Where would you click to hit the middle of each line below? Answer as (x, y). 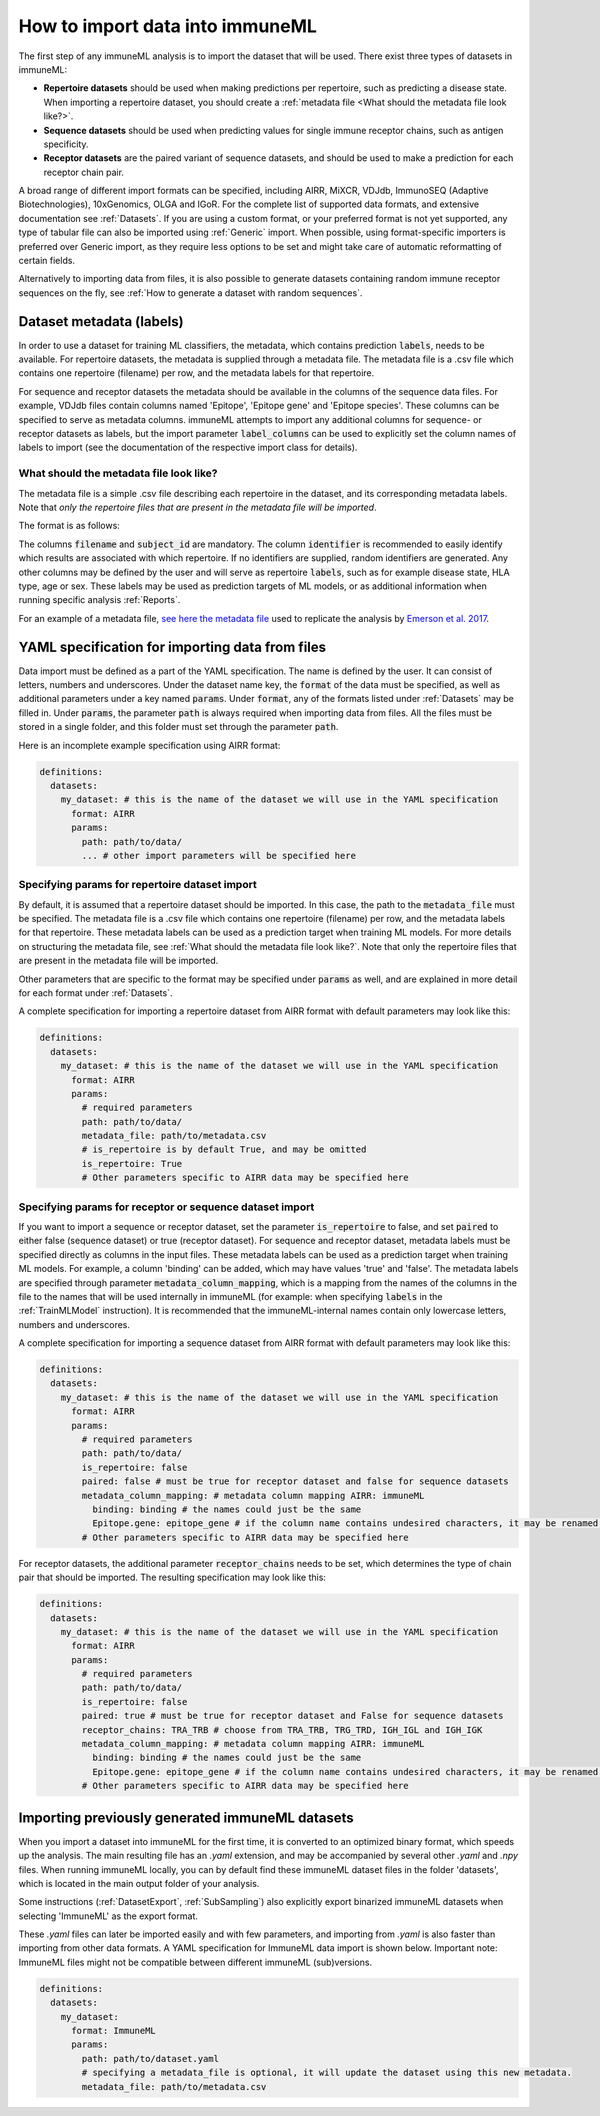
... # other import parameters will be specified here (219, 855)
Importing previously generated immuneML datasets (186, 1817)
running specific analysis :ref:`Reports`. (99, 600)
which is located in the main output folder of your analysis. (139, 1883)
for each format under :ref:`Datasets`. (95, 992)
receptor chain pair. (84, 172)
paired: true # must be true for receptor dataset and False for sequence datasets (292, 1716)
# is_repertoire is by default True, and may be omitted (224, 1149)
